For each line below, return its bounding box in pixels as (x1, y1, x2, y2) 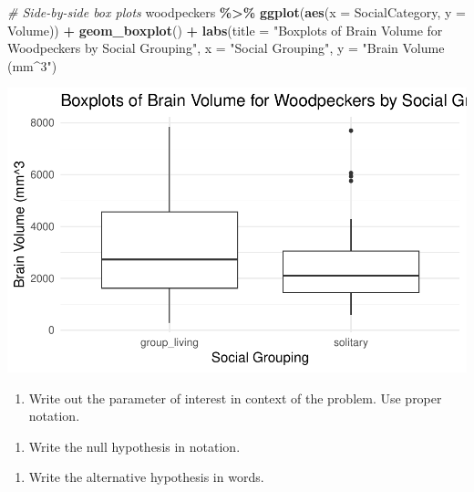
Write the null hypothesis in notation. (28, 436, 241, 455)
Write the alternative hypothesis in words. (28, 467, 264, 487)
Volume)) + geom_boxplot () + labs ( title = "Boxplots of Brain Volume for (7, 20, 443, 39)
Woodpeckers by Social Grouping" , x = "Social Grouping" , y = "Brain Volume (7, 38, 445, 58)
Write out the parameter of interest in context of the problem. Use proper (28, 388, 442, 407)
